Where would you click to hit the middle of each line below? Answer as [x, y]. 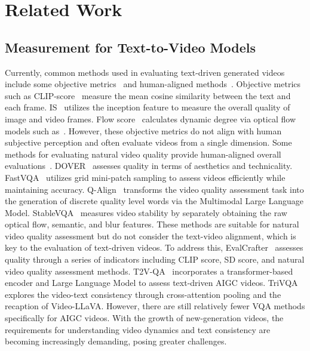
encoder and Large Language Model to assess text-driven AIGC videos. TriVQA [151, 283]
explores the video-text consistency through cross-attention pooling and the [143, 294]
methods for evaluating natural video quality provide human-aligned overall [143, 154]
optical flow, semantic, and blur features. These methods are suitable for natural [152, 224]
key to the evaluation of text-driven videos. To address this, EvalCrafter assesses [154, 247]
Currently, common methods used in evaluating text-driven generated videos [145, 72]
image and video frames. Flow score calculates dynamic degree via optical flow [151, 118]
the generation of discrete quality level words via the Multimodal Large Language [154, 201]
